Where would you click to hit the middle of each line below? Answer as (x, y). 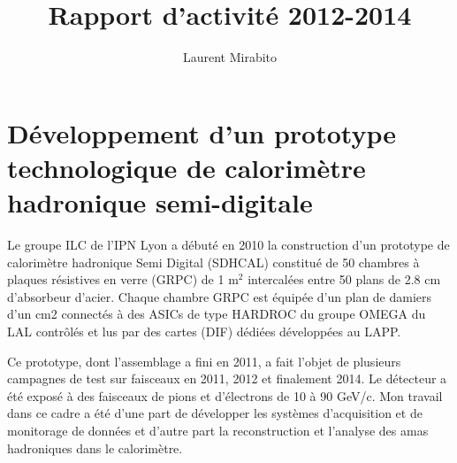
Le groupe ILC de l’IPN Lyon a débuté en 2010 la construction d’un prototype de (228, 245)
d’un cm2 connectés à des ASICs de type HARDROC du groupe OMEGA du (217, 314)
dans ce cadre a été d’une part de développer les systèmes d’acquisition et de (215, 413)
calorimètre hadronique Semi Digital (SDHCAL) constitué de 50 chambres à (213, 262)
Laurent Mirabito (230, 57)
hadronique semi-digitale (160, 202)
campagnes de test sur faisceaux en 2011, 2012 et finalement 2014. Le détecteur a (227, 378)
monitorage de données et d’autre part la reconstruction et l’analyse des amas (218, 430)
